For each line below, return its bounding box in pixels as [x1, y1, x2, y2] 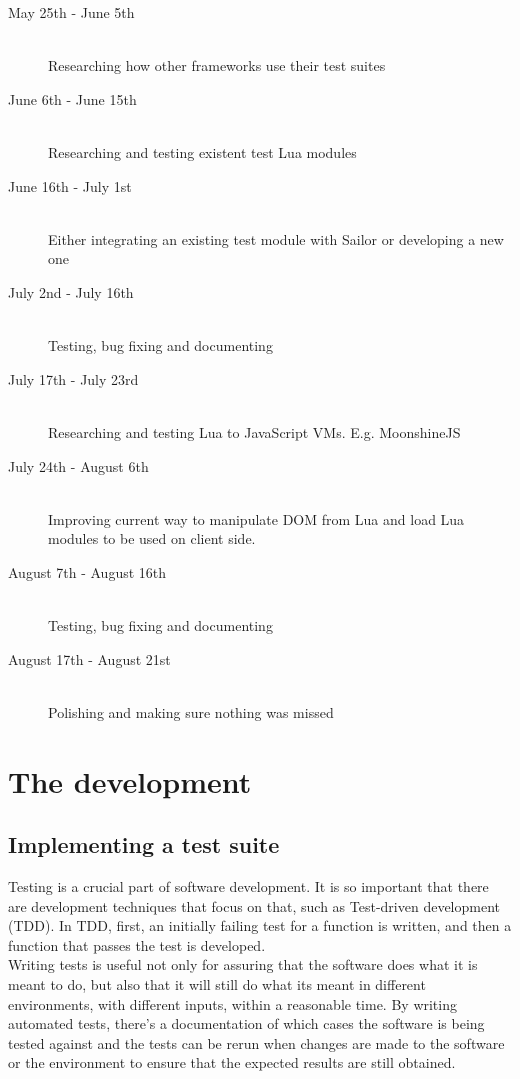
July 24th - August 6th [8, 455, 149, 476]
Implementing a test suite [8, 829, 280, 860]
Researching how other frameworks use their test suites [48, 55, 386, 76]
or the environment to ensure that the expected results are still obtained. [8, 1052, 456, 1073]
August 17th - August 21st [8, 648, 171, 669]
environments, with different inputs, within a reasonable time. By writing [8, 993, 457, 1014]
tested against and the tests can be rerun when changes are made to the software [8, 1032, 505, 1053]
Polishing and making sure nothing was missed [48, 701, 334, 722]
